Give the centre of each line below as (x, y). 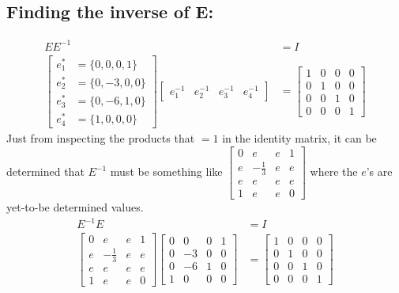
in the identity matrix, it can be (299, 138)
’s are (379, 171)
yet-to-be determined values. (75, 207)
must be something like (166, 171)
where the (334, 171)
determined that (45, 171)
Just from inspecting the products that (101, 138)
